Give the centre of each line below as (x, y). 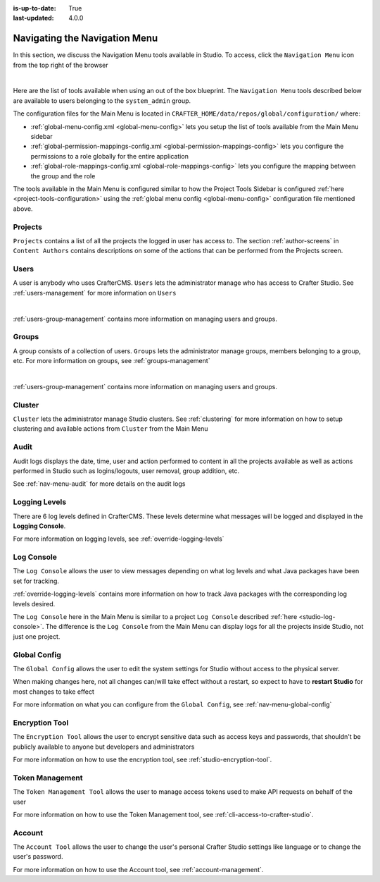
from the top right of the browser (61, 65)
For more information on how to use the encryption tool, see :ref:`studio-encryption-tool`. (142, 760)
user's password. (38, 857)
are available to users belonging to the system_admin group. (102, 100)
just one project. (37, 636)
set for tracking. (36, 581)
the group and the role (63, 176)
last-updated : (33, 18)
